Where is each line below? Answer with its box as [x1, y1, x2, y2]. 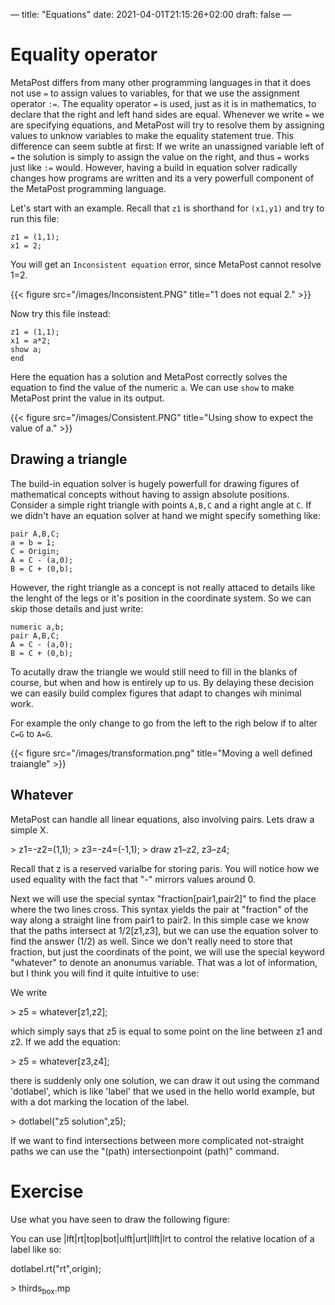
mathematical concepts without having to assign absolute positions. [10, 488, 290, 500]
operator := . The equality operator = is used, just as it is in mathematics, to [10, 97, 317, 109]
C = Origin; [10, 546, 60, 556]
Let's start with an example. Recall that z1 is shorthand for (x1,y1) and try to [10, 202, 325, 214]
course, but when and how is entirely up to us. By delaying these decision [10, 676, 315, 688]
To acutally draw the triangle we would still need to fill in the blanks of [10, 665, 298, 678]
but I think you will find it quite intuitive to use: [10, 967, 200, 979]
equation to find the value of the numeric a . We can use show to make [10, 381, 295, 393]
